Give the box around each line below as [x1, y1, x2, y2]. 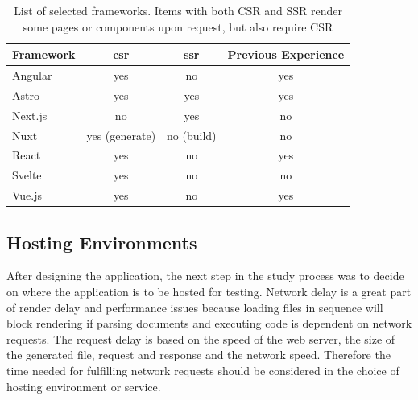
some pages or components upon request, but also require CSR [23, 18, 333, 35]
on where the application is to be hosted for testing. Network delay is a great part [6, 282, 412, 299]
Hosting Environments [6, 229, 197, 254]
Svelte [12, 167, 42, 184]
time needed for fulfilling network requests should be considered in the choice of [6, 361, 399, 378]
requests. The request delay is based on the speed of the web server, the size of [6, 330, 395, 347]
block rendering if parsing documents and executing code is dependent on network [6, 315, 412, 332]
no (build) [167, 126, 217, 143]
